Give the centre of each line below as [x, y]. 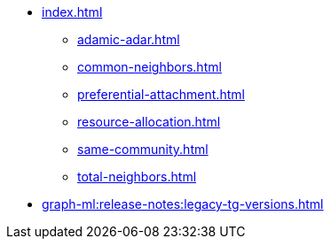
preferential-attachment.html [161, 94]
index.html [72, 12]
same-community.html [143, 149]
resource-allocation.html [149, 122]
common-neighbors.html [150, 67]
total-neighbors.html [137, 177]
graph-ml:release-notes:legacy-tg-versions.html [183, 204]
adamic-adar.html [129, 39]
